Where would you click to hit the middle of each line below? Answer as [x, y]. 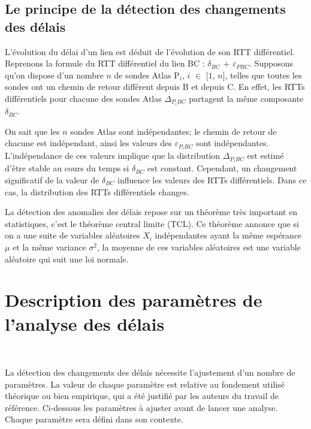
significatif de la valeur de [52, 180]
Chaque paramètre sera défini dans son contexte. [94, 419]
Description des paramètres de [134, 300]
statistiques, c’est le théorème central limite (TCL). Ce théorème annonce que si [152, 223]
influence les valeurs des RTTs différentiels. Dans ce [212, 180]
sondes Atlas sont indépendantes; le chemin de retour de [173, 131]
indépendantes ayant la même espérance [228, 235]
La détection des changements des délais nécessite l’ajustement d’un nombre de [150, 372]
